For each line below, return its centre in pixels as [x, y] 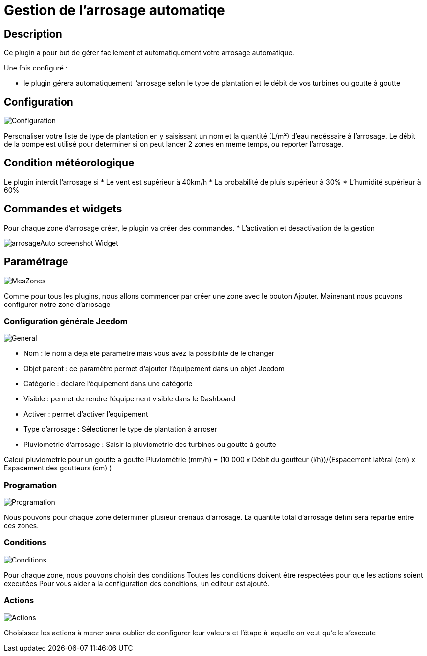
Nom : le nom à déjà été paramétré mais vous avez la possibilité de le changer [149, 353]
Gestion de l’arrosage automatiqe [114, 10]
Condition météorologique [69, 163]
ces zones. [22, 526]
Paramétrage [36, 262]
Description [33, 34]
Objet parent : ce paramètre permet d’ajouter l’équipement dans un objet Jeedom [154, 369]
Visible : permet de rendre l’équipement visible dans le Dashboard [130, 399]
